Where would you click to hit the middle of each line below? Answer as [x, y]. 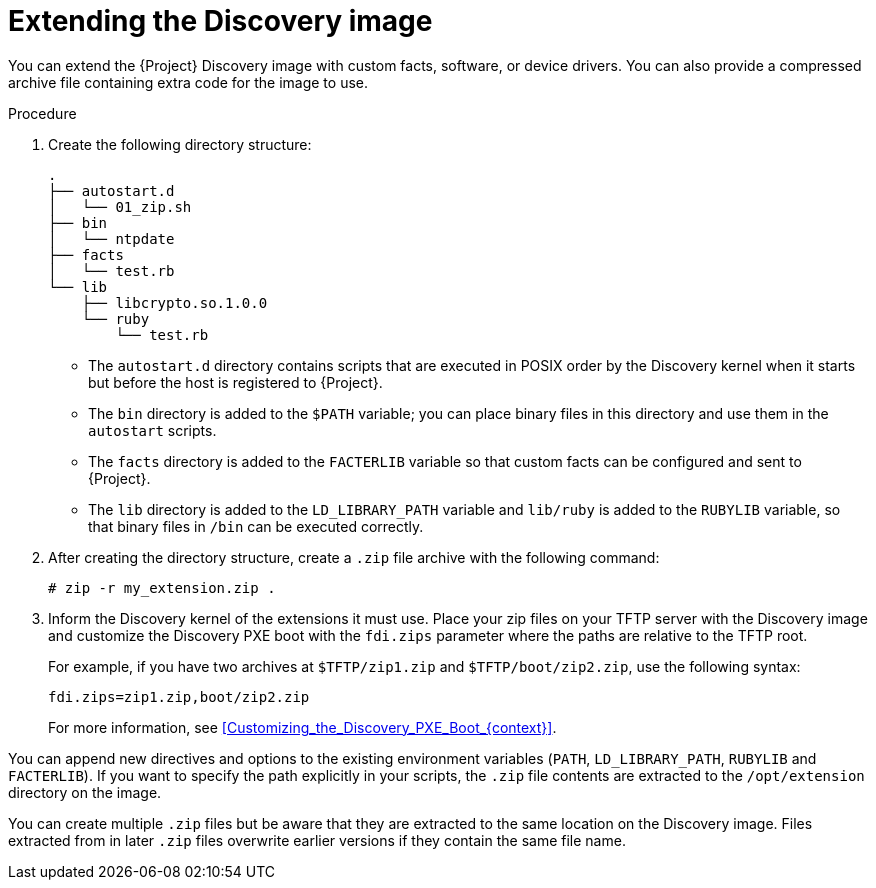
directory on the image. [85, 792]
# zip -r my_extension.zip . [162, 587]
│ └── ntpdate [111, 238]
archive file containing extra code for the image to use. [188, 82]
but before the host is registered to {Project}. [235, 382]
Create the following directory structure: [180, 144]
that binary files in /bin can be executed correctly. [256, 526]
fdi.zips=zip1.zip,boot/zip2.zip [179, 696]
